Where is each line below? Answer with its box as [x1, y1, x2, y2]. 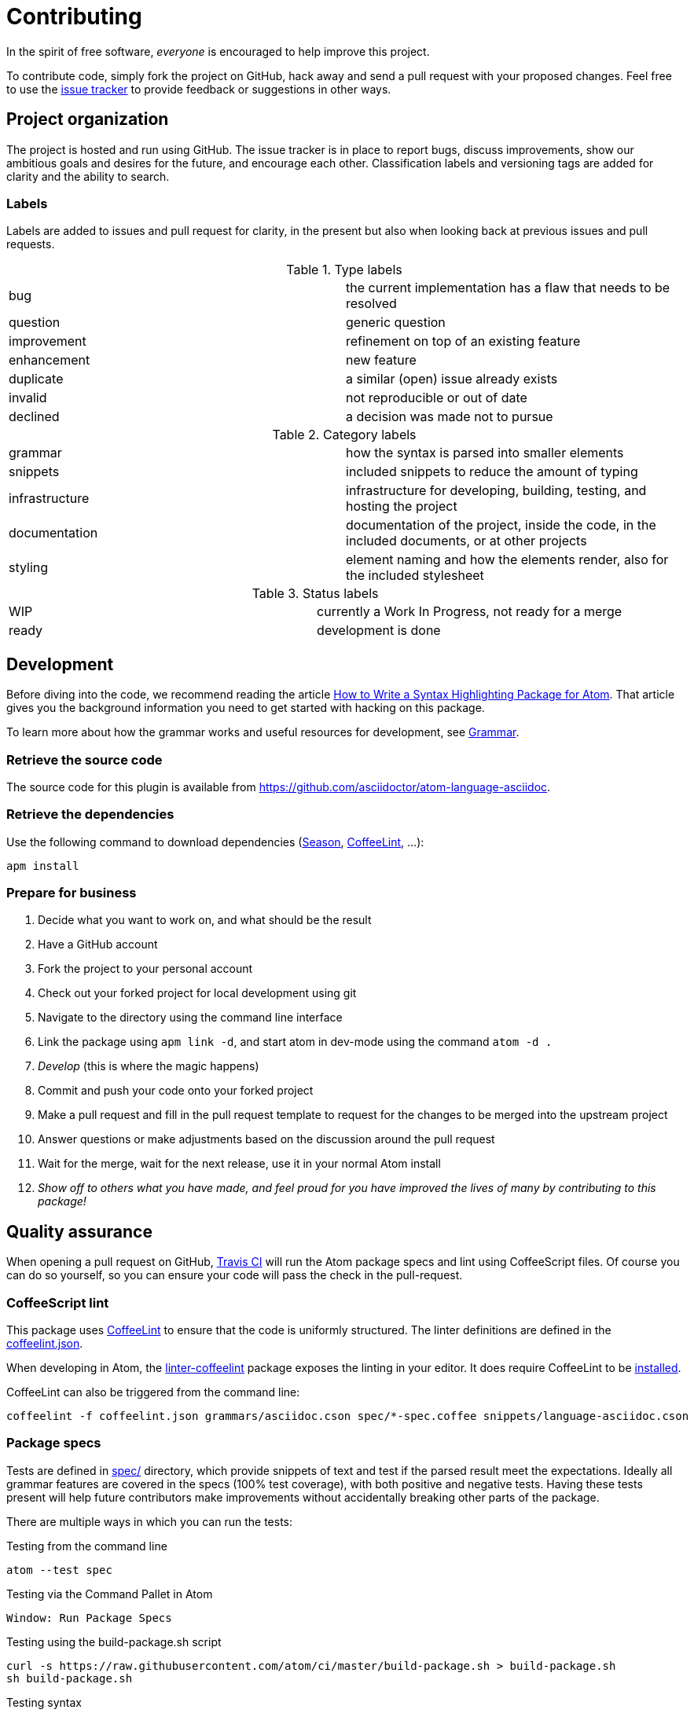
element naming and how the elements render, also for [346, 552, 669, 568]
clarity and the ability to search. [6, 169, 170, 183]
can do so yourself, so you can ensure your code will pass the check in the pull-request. [6, 1268, 463, 1282]
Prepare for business [6, 885, 137, 901]
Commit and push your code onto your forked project [38, 1084, 314, 1098]
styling [9, 559, 49, 576]
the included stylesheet [346, 567, 484, 584]
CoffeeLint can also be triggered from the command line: [6, 1385, 300, 1399]
